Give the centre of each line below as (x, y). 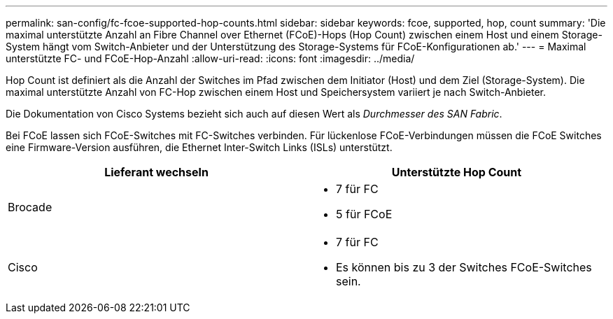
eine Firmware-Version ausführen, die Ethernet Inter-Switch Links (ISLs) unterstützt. (199, 147)
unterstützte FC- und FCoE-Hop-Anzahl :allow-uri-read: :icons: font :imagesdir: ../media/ (210, 58)
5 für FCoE (364, 214)
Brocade (30, 207)
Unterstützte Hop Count (457, 172)
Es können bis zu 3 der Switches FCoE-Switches (464, 267)
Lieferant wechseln (156, 172)
